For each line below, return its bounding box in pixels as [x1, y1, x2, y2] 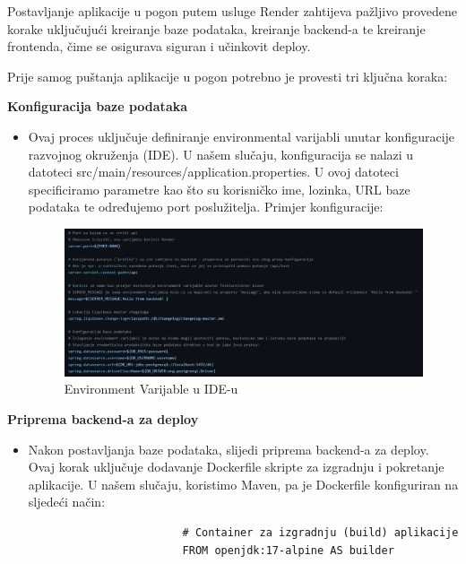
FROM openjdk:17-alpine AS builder [182, 543, 394, 557]
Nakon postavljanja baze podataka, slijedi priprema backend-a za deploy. [28, 439, 429, 458]
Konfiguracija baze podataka [7, 97, 188, 116]
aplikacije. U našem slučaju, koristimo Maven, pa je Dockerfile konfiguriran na [28, 474, 459, 493]
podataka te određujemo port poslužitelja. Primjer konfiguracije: [28, 197, 384, 216]
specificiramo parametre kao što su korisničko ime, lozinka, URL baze [28, 179, 410, 198]
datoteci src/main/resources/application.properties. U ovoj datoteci [28, 162, 399, 181]
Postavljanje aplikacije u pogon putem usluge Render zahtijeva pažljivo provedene [7, 2, 457, 20]
